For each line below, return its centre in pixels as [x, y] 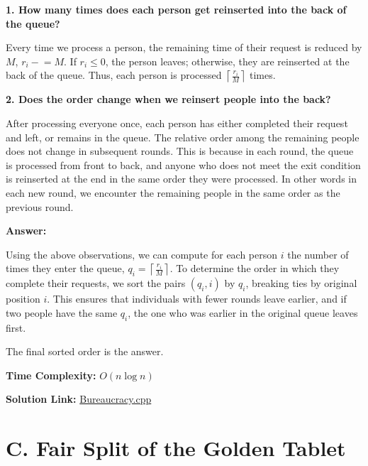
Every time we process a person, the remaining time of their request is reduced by [184, 47]
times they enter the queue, [65, 268]
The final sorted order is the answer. [85, 351]
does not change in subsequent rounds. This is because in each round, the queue [180, 151]
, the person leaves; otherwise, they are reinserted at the [227, 61]
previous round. [40, 206]
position [23, 299]
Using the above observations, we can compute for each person [142, 254]
